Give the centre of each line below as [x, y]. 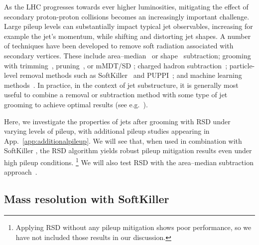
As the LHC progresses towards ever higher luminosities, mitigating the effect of [126, 6]
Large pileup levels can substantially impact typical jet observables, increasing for [129, 26]
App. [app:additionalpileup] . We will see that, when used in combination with [123, 140]
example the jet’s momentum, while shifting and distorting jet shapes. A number [128, 36]
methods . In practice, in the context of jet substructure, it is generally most [121, 85]
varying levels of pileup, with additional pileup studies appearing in [107, 131]
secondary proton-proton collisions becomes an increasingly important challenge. [127, 16]
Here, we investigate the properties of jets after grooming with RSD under [117, 121]
